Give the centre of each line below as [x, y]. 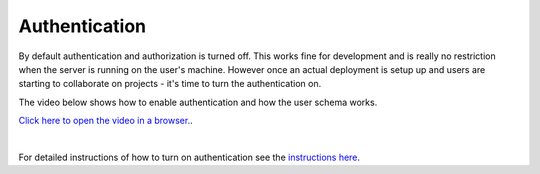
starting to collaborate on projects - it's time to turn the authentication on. [170, 84]
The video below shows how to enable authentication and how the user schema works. [198, 102]
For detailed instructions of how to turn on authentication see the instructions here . [189, 157]
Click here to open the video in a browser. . [106, 121]
